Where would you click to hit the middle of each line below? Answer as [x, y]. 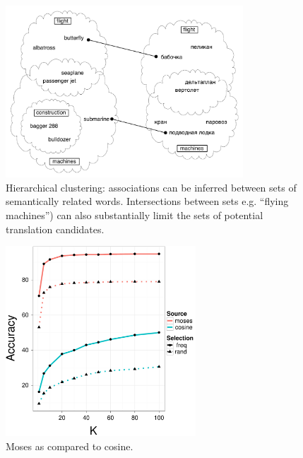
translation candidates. [55, 229]
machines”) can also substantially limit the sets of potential [135, 215]
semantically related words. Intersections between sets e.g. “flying [147, 201]
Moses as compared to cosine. [70, 446]
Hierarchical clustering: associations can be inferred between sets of [151, 187]
